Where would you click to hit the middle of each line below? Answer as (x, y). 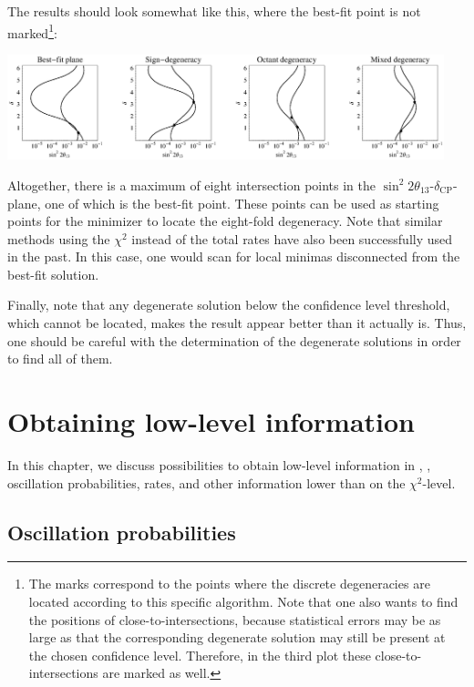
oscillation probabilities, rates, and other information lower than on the (206, 482)
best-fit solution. (53, 274)
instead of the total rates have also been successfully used (292, 238)
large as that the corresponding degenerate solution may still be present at (237, 637)
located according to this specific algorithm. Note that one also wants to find (243, 601)
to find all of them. (60, 359)
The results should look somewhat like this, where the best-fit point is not (214, 11)
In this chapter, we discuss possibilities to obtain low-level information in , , (219, 464)
